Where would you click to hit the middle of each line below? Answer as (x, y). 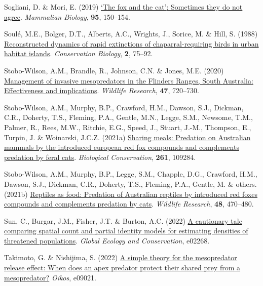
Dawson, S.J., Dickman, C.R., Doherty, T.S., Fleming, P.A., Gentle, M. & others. (130, 183)
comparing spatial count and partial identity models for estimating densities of (126, 231)
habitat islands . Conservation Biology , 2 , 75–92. (79, 53)
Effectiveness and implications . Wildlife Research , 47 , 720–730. (102, 90)
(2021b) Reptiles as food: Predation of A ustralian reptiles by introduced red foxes (131, 194)
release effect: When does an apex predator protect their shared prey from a (122, 268)
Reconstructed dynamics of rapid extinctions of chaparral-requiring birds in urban (131, 43)
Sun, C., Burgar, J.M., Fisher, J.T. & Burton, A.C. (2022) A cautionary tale (123, 220)
